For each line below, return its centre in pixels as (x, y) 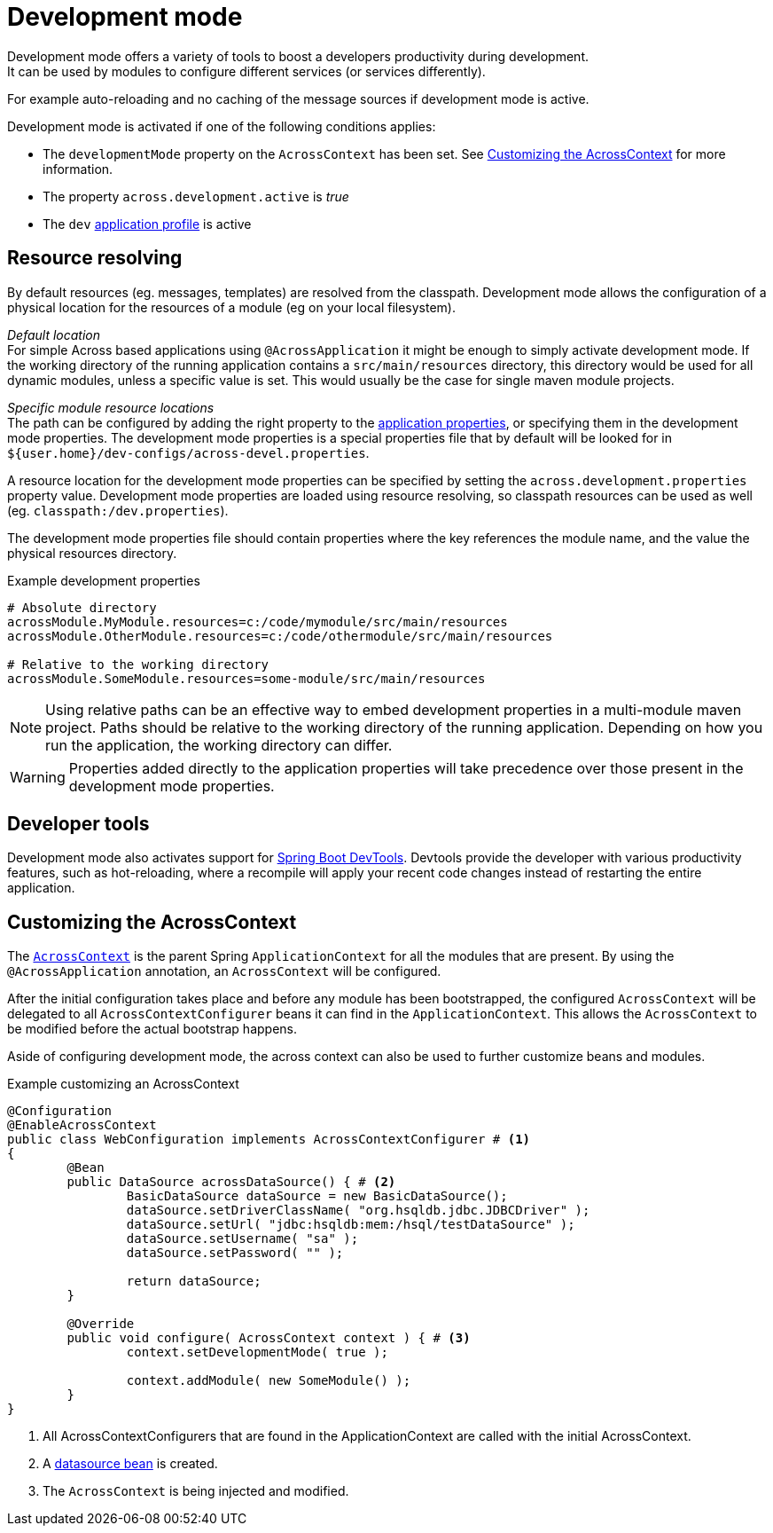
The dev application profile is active (147, 224)
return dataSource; (194, 1281)
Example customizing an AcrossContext (123, 1084)
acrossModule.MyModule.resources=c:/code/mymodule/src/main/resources (258, 621)
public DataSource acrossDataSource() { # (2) (231, 1182)
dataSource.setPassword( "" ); (235, 1253)
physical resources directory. (92, 553)
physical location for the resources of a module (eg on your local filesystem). (232, 307)
